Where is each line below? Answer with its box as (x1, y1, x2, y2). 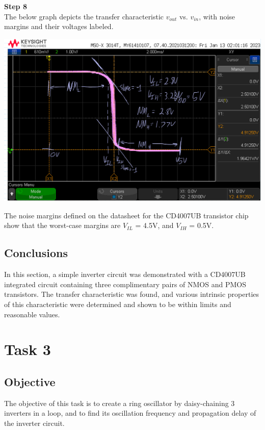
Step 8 (4, 1, 27, 11)
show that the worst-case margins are (4, 220, 121, 231)
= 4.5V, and (135, 220, 174, 231)
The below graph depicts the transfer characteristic (4, 11, 164, 21)
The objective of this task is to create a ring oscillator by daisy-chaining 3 (4, 397, 235, 408)
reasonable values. (4, 309, 60, 319)
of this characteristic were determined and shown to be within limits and (4, 298, 231, 309)
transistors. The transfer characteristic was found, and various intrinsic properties (4, 289, 259, 299)
